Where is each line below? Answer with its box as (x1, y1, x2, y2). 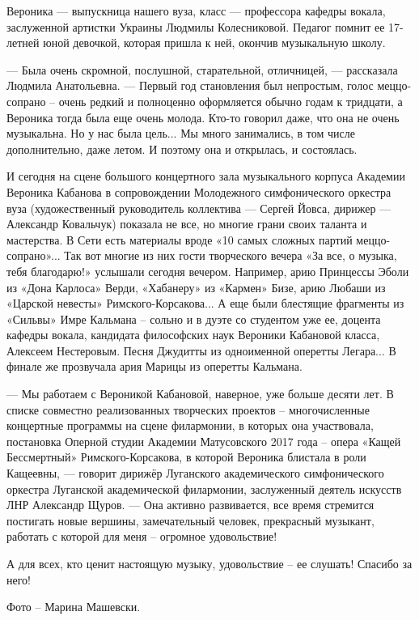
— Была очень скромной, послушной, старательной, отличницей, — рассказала (6, 61, 398, 78)
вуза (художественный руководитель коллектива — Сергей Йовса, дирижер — (6, 199, 391, 216)
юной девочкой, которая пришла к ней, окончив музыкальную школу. (43, 34, 386, 51)
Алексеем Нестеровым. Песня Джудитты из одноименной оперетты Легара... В (6, 342, 396, 359)
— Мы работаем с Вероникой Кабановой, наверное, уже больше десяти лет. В (6, 385, 394, 402)
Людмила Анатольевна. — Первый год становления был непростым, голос (6, 77, 374, 94)
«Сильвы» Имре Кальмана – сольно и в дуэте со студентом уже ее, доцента (6, 310, 381, 327)
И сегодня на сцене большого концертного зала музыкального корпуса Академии (6, 168, 405, 185)
